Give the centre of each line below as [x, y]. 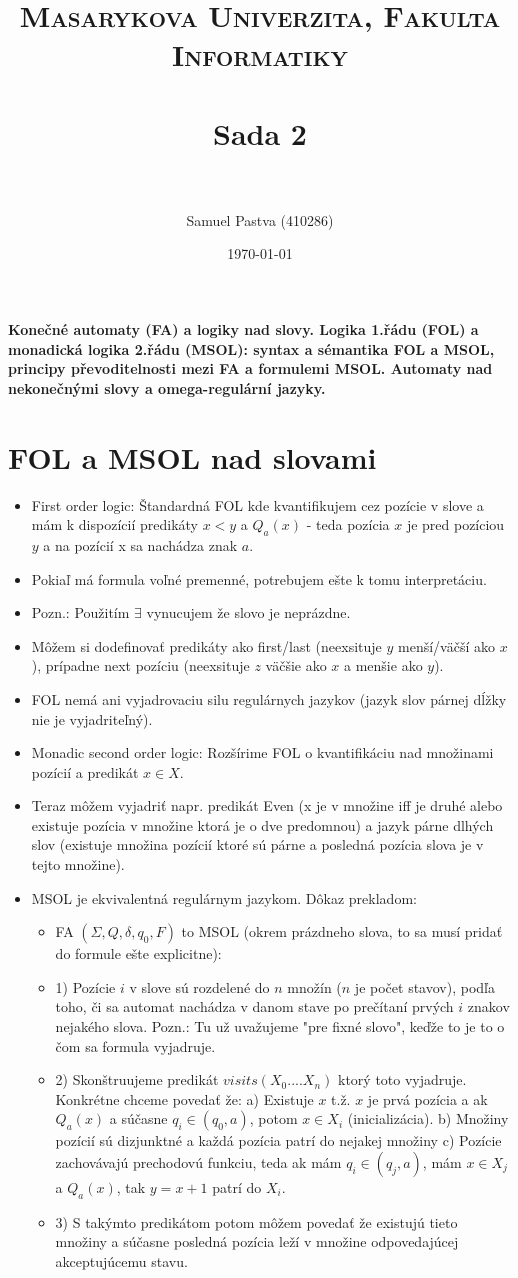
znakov [488, 1006]
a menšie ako [383, 665]
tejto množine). [78, 864]
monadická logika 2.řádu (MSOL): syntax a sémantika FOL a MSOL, [251, 348]
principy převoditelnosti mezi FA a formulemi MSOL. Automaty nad [250, 368]
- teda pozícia [348, 524]
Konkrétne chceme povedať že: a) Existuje [184, 1098]
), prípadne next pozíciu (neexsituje [140, 665]
